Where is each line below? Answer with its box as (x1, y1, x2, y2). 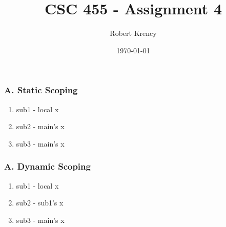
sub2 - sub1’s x (16, 197, 64, 208)
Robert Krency (110, 28, 157, 38)
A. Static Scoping (4, 84, 78, 96)
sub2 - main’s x (16, 121, 65, 132)
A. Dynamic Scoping (4, 160, 91, 173)
